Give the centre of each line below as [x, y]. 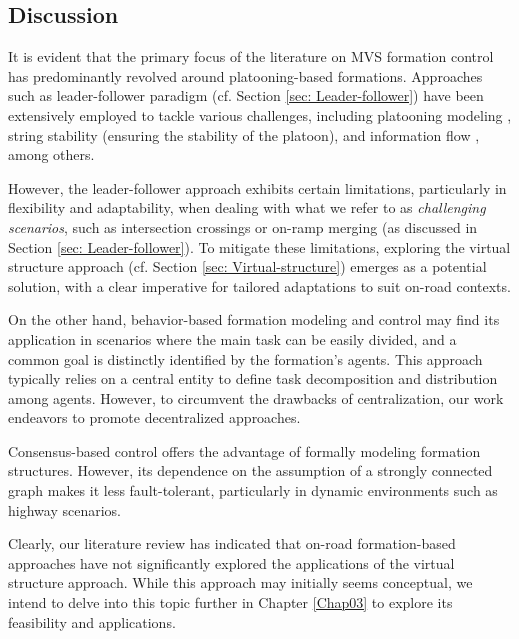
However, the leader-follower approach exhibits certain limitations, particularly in [257, 187]
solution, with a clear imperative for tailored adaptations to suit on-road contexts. [259, 285]
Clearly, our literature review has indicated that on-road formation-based [232, 543]
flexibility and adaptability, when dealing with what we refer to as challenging [247, 207]
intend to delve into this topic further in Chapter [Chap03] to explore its [230, 602]
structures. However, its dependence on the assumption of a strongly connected [250, 470]
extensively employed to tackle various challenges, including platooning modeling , [260, 114]
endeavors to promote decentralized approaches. [154, 417]
